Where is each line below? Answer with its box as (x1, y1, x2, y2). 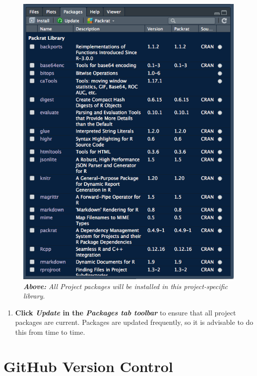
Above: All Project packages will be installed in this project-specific (23, 281, 228, 291)
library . (23, 291, 45, 301)
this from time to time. (15, 327, 85, 337)
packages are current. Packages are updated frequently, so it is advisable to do (15, 317, 254, 327)
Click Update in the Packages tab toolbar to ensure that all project (15, 307, 236, 317)
